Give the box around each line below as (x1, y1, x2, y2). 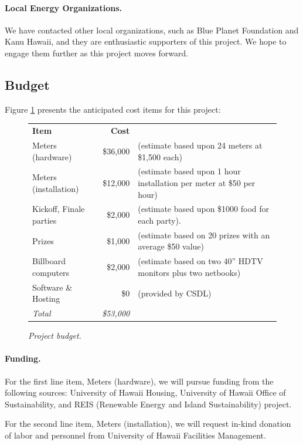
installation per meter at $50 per (138, 177, 256, 188)
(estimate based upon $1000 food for (138, 203, 270, 215)
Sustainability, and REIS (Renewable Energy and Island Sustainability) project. (5, 397, 292, 410)
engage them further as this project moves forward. (5, 46, 189, 59)
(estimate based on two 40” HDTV (138, 255, 263, 267)
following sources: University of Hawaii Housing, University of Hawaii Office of (5, 386, 286, 399)
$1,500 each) (138, 150, 183, 163)
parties (32, 214, 57, 227)
